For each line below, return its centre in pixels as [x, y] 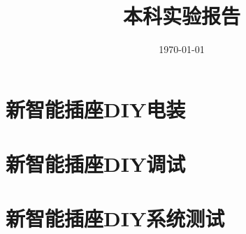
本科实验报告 [181, 16]
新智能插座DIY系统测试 [115, 218]
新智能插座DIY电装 [96, 109]
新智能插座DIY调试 [96, 164]
